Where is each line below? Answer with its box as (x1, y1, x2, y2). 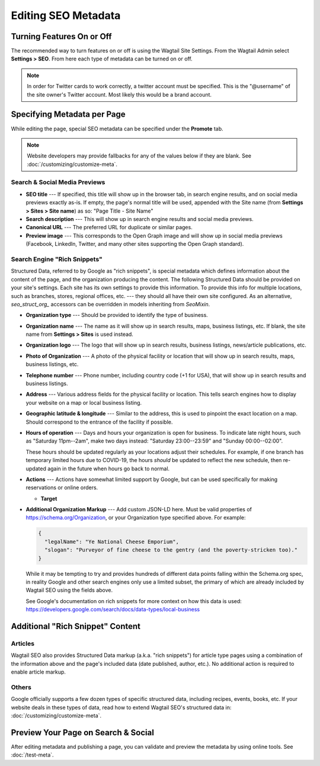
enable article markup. (11, 668, 66, 675)
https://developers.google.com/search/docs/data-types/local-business (25, 606, 200, 613)
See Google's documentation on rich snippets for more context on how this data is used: (25, 597, 242, 604)
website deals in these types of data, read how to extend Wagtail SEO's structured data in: (11, 704, 232, 711)
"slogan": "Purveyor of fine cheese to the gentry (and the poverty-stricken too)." (44, 547, 298, 553)
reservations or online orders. (25, 484, 98, 491)
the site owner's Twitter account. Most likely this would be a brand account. (27, 91, 212, 98)
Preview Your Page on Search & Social (11, 727, 154, 738)
